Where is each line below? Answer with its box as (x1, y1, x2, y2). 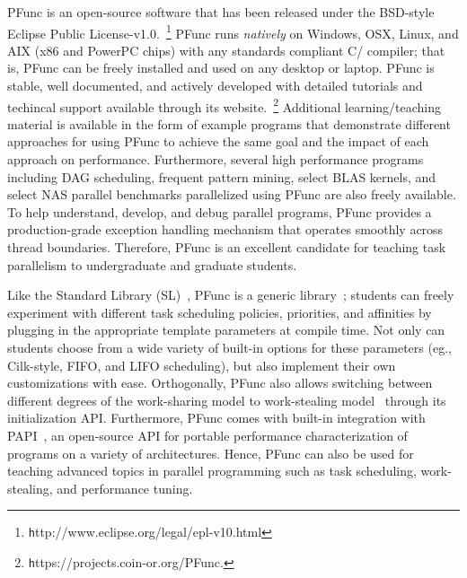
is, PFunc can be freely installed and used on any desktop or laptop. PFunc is (7, 58, 435, 77)
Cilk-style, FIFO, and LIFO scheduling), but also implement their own (7, 355, 396, 374)
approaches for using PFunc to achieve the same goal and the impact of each (7, 132, 429, 151)
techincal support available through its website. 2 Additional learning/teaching (7, 94, 442, 116)
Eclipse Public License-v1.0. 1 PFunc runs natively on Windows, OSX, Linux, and (7, 21, 459, 42)
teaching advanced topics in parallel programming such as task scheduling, (7, 461, 417, 480)
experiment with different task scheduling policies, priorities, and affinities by (7, 302, 432, 321)
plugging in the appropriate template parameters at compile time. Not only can (7, 320, 445, 339)
